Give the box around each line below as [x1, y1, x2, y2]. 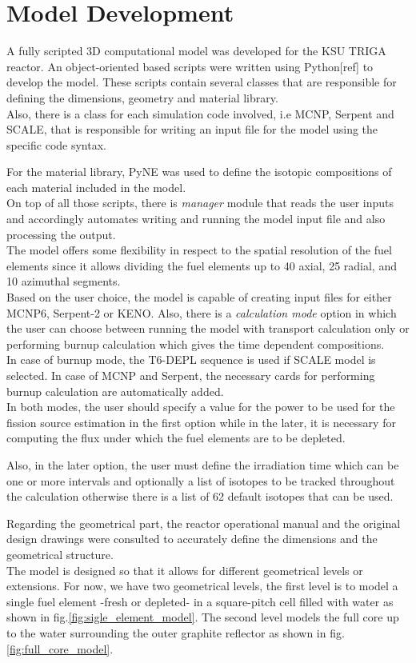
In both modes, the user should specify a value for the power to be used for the [6, 398, 395, 415]
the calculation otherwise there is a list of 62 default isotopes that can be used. [6, 488, 394, 505]
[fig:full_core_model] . [6, 640, 114, 657]
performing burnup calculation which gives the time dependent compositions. [6, 335, 385, 352]
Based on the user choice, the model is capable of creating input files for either [6, 289, 392, 306]
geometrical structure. [6, 545, 114, 562]
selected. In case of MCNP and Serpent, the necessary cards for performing [6, 367, 375, 383]
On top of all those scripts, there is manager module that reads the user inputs [6, 194, 394, 211]
